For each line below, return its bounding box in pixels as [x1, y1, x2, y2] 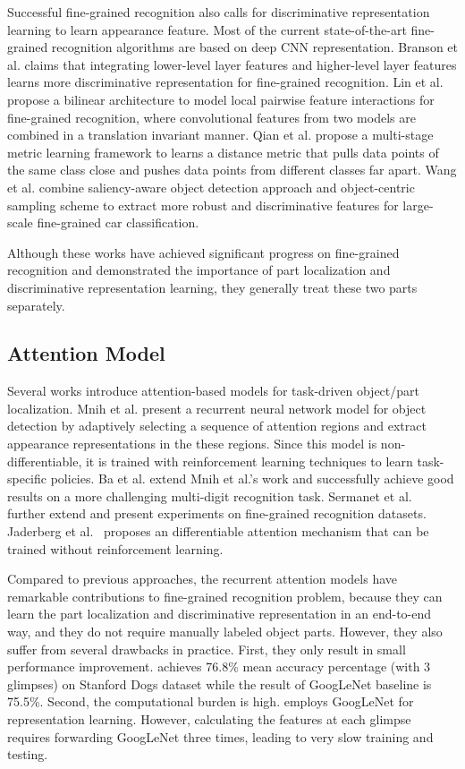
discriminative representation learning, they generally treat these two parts [7, 278, 418, 296]
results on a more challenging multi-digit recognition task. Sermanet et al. [7, 486, 412, 505]
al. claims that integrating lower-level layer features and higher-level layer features [7, 55, 457, 73]
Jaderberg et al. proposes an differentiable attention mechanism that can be [7, 522, 429, 541]
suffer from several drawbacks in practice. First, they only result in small [7, 639, 406, 658]
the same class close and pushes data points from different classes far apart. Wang [7, 160, 457, 179]
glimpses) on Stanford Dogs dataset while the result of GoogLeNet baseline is [7, 674, 432, 693]
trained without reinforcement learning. [7, 539, 224, 558]
